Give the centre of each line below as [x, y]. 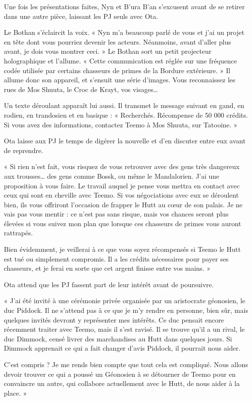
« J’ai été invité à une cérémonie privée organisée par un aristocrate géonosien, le [125, 301]
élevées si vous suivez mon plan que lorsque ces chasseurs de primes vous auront [123, 223]
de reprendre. [24, 150]
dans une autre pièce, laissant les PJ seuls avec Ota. [81, 16]
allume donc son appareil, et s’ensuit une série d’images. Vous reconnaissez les [120, 80]
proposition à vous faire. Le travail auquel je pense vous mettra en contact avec [122, 185]
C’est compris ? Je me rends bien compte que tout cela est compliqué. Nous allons [126, 364]
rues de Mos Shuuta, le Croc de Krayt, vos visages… [81, 89]
